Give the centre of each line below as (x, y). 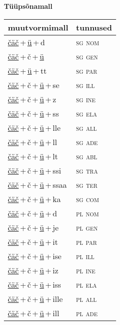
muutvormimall (38, 27)
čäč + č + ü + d (33, 213)
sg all (86, 127)
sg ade (87, 142)
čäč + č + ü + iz (33, 270)
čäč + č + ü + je (33, 227)
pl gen (87, 227)
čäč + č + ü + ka (35, 199)
